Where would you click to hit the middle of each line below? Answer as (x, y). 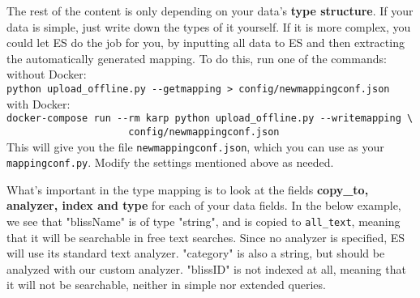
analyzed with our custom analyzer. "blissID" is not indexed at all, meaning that (206, 268)
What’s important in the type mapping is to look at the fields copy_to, (188, 189)
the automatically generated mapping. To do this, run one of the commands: (197, 58)
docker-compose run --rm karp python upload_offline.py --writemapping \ (210, 119)
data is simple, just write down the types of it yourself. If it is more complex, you (209, 26)
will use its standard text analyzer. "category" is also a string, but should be (196, 253)
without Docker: (47, 74)
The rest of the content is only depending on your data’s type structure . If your (210, 11)
